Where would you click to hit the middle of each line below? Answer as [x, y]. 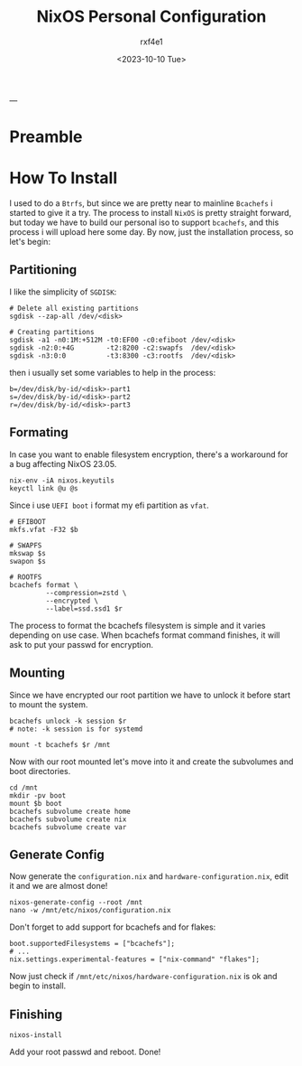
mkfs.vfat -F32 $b [44, 529]
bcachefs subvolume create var [68, 827]
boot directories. [40, 771]
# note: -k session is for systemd [76, 729]
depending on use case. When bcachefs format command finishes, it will [145, 635]
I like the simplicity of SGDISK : [63, 292]
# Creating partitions [52, 332]
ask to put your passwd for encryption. [81, 644]
